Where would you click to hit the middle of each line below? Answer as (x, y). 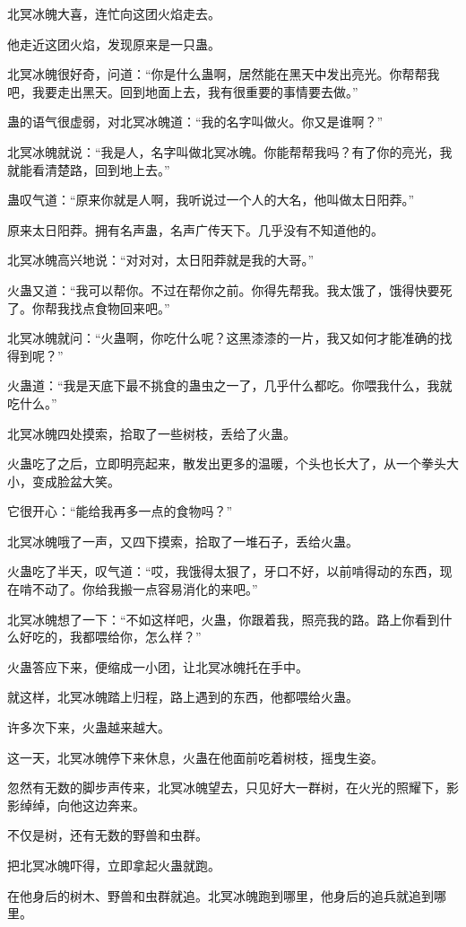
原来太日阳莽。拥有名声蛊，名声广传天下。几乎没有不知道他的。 (195, 229)
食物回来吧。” (132, 307)
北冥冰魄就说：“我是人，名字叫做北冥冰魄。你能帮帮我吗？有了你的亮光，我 (230, 151)
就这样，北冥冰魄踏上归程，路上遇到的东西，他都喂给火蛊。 (183, 697)
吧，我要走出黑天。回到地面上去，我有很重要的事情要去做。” (183, 91)
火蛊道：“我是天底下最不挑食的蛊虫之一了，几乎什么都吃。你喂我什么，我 (224, 385)
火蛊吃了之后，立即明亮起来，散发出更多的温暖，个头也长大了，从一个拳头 (227, 463)
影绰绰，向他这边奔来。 (76, 805)
